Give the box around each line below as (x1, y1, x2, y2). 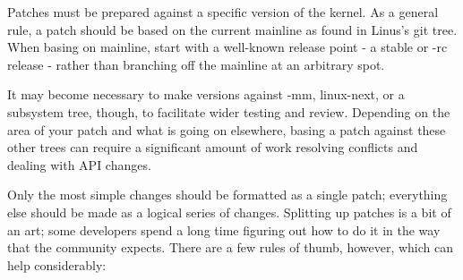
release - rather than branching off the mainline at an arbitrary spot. (7, 55, 385, 73)
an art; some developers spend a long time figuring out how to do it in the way (7, 220, 441, 239)
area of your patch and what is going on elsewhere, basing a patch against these (7, 120, 446, 139)
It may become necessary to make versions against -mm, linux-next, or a (7, 85, 405, 104)
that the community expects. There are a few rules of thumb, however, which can (7, 238, 454, 257)
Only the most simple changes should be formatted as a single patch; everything (7, 185, 448, 204)
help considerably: (7, 255, 107, 274)
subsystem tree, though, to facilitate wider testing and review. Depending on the (7, 102, 450, 121)
